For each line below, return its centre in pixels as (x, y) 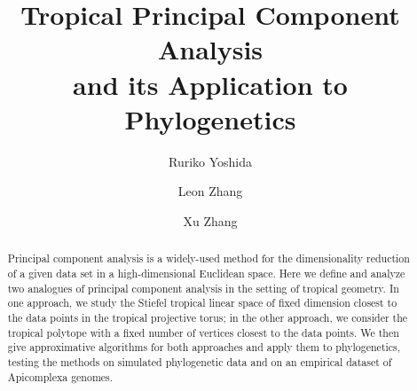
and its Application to (210, 84)
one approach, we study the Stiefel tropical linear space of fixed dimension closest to (202, 303)
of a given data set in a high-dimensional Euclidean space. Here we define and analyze (206, 273)
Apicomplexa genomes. (60, 376)
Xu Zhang (210, 220)
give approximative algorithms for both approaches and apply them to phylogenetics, (204, 347)
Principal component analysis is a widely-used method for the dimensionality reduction (208, 258)
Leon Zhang (210, 191)
